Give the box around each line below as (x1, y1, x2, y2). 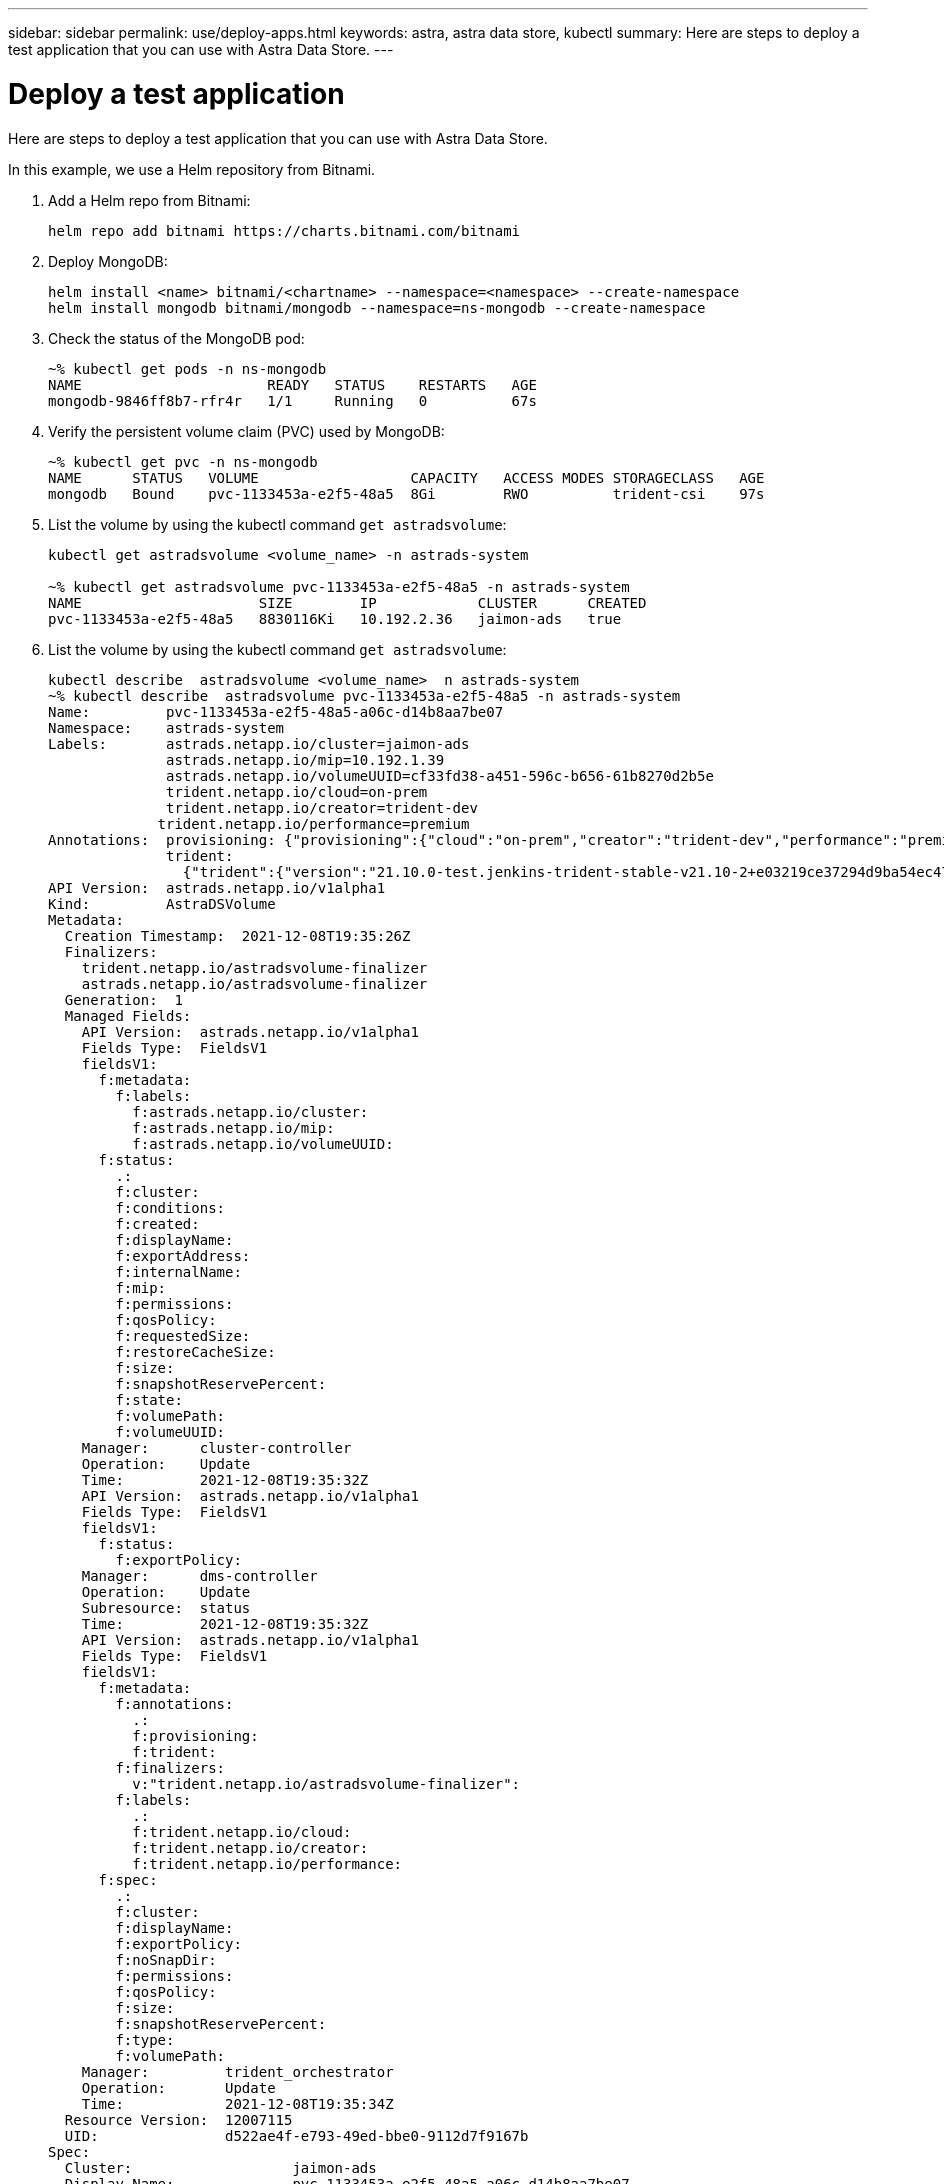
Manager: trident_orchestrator (81, 2063, 394, 2080)
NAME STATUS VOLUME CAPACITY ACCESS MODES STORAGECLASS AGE (48, 469, 765, 486)
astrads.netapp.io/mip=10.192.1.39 (166, 751, 445, 768)
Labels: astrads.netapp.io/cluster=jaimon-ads (48, 735, 470, 752)
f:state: (115, 1391, 183, 1408)
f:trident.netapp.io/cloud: (132, 1823, 352, 1840)
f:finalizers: (115, 1759, 226, 1776)
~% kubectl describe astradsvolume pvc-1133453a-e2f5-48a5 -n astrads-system (48, 687, 681, 704)
